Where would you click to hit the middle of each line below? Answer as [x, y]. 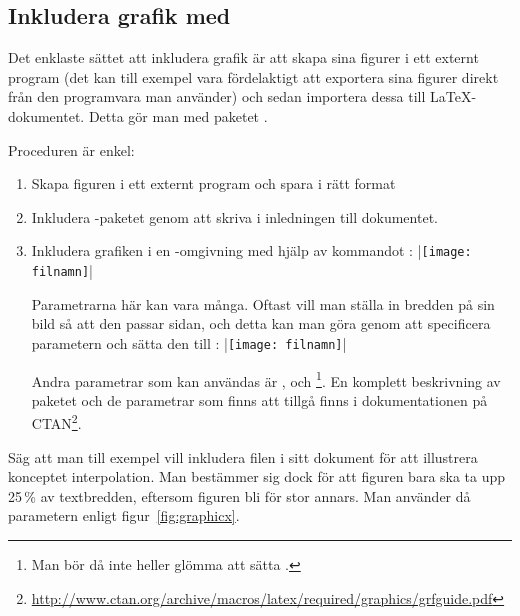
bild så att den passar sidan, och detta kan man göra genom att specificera [261, 323]
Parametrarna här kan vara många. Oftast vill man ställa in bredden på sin [263, 303]
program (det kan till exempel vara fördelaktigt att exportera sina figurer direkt [253, 76]
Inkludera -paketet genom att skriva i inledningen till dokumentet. [234, 216]
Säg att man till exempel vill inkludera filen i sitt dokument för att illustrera [243, 456]
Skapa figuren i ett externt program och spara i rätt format [213, 183]
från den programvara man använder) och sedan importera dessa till [217, 96]
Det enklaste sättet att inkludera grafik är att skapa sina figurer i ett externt [243, 57]
